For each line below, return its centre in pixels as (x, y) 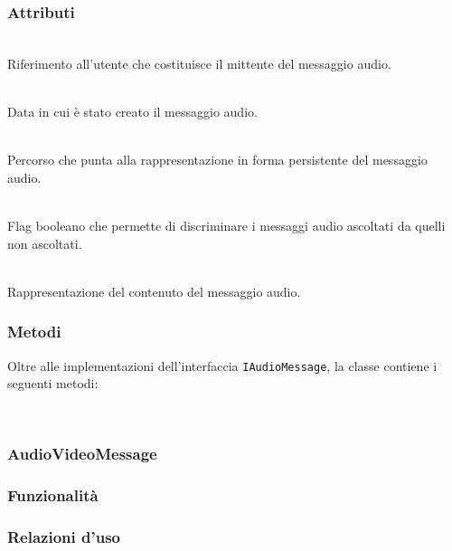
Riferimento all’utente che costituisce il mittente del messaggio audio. (199, 63)
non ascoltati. (45, 243)
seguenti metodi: (53, 383)
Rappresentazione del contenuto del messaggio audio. (154, 291)
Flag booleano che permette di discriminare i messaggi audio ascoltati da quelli (226, 225)
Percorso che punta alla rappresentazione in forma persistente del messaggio (217, 160)
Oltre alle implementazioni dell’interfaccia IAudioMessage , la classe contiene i (222, 365)
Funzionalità (53, 495)
